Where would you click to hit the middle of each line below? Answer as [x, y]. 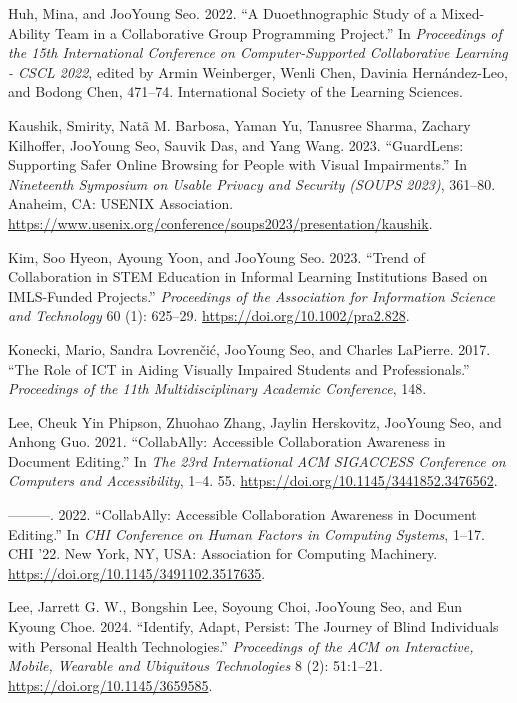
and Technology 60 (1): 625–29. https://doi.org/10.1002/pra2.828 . [209, 315]
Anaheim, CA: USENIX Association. [121, 203]
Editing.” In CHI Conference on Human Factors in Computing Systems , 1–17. [246, 533]
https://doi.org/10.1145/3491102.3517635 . [137, 572]
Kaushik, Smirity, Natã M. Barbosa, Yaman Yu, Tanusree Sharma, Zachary [239, 124]
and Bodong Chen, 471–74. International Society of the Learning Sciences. [235, 91]
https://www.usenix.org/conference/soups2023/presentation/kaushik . [220, 222]
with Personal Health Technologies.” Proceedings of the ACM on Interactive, [241, 645]
